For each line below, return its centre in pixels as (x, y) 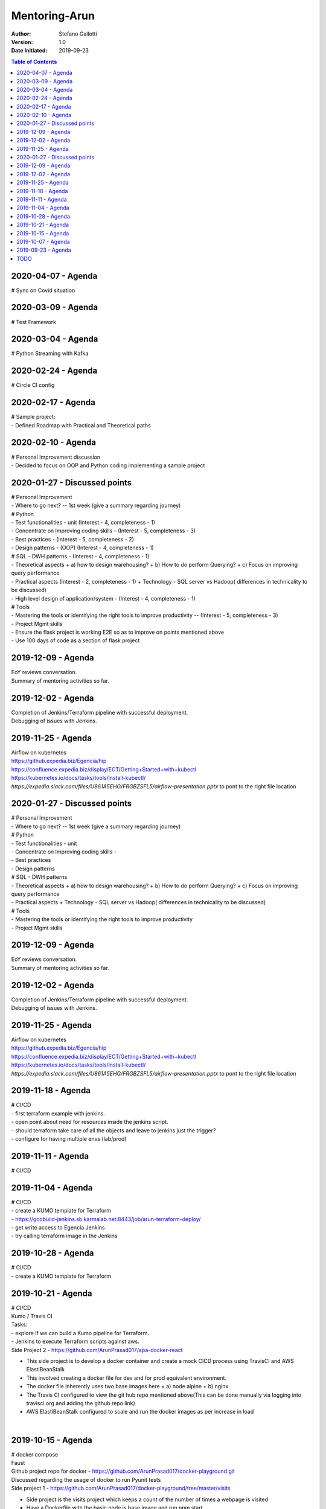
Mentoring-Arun (53, 16)
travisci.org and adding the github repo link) (81, 1403)
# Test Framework (34, 322)
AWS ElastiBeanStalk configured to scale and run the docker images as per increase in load (140, 1412)
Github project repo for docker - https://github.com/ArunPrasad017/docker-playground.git (123, 1471)
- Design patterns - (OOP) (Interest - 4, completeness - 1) (82, 548)
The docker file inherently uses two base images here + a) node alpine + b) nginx (127, 1386)
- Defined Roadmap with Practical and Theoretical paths (81, 425)
